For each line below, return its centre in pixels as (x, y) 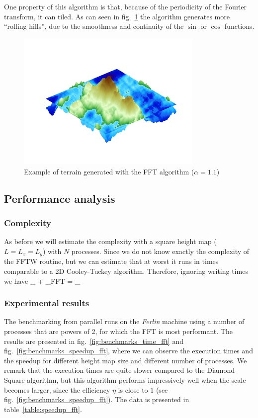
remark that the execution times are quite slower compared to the (104, 370)
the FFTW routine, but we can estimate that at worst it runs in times (111, 261)
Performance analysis (60, 198)
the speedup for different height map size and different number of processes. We (126, 360)
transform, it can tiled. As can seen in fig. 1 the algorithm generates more (117, 16)
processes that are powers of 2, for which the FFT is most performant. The (118, 331)
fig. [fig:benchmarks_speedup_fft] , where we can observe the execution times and (129, 351)
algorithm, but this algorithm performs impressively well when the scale (136, 379)
